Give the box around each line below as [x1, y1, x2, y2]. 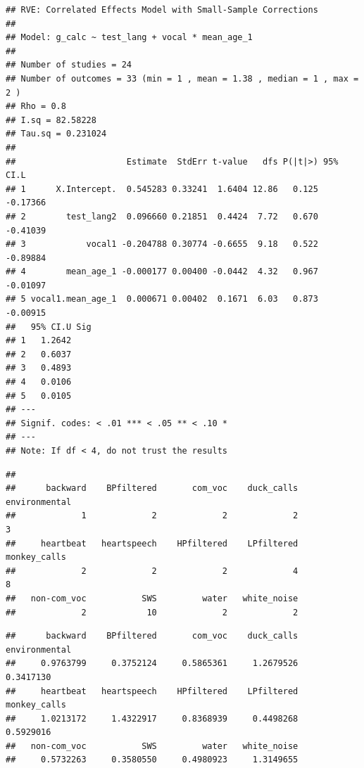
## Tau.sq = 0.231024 [6, 129, 107, 139]
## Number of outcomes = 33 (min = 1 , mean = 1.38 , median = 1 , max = [6, 73, 359, 84]
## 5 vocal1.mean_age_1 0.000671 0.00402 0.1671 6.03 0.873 [6, 294, 318, 305]
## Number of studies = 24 [6, 60, 132, 70]
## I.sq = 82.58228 [6, 115, 96, 125]
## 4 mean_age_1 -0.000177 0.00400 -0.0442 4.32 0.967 [6, 267, 318, 277]
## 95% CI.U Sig [6, 321, 92, 332]
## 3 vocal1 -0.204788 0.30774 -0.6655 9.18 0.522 [6, 239, 318, 250]
